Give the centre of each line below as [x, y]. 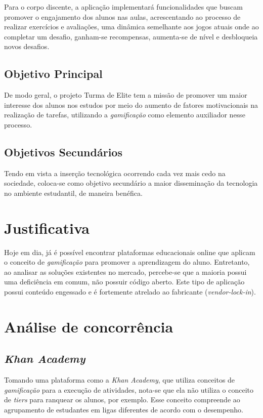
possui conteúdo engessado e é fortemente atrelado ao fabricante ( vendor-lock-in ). [130, 292]
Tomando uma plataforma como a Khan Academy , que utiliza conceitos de [120, 380]
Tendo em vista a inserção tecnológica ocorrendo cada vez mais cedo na [115, 173]
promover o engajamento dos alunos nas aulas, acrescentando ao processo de [122, 16]
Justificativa [47, 227]
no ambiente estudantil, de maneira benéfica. [73, 193]
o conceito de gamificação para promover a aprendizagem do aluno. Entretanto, [127, 262]
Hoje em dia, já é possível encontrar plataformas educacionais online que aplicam [130, 252]
